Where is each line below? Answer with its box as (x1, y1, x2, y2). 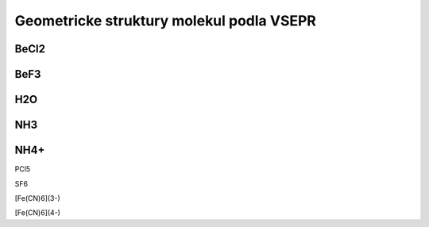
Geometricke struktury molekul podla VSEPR (14, 12, 317, 29)
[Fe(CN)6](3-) (14, 193, 61, 202)
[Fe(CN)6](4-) (14, 208, 61, 217)
